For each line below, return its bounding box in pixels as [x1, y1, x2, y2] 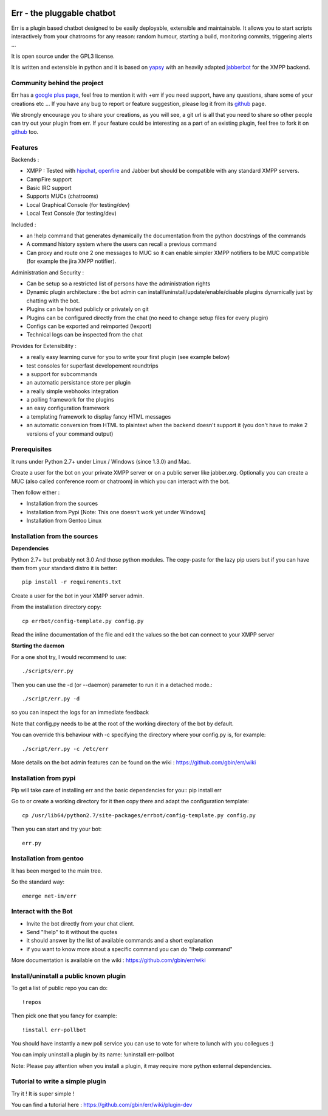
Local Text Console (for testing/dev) [26, 210, 117, 217]
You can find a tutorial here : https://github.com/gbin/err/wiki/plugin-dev [11, 1101, 193, 1109]
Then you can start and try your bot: [11, 825, 102, 833]
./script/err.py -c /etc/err [22, 745, 109, 752]
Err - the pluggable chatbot [11, 8, 116, 18]
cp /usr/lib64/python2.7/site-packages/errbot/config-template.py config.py [22, 812, 256, 818]
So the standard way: [11, 878, 65, 885]
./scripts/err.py [22, 668, 73, 675]
